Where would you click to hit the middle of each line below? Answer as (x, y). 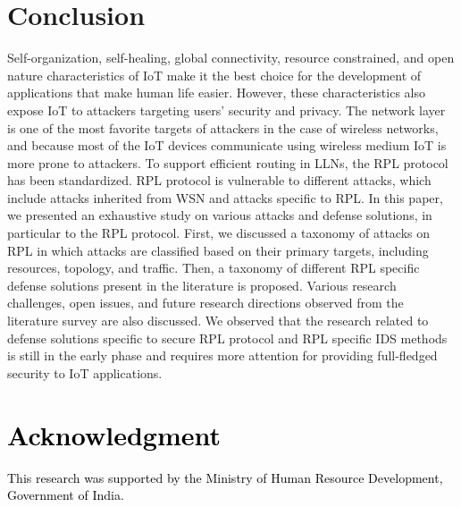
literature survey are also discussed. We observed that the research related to (218, 321)
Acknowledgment (114, 434)
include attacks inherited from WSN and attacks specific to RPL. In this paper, (225, 197)
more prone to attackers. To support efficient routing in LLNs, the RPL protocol (228, 162)
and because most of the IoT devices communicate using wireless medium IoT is (227, 145)
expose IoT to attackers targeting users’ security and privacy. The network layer (226, 110)
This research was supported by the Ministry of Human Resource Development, (225, 477)
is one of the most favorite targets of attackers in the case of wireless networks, (223, 127)
